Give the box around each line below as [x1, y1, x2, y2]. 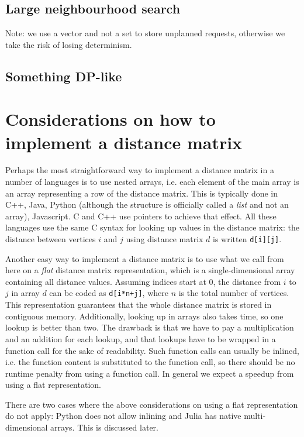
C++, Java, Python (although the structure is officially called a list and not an [5, 198, 289, 211]
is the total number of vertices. [178, 287, 289, 299]
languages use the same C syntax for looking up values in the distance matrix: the [5, 221, 299, 233]
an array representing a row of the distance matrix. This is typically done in [5, 187, 278, 199]
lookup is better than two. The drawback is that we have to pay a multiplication [5, 321, 294, 333]
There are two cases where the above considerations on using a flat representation [5, 398, 298, 410]
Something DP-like [5, 67, 122, 85]
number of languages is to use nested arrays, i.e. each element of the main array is [5, 176, 299, 188]
